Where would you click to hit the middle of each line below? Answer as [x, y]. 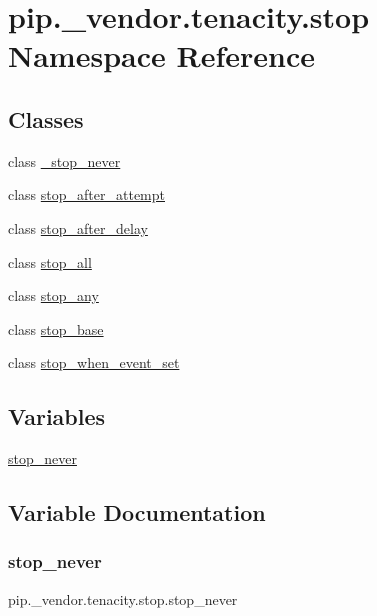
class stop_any [53, 295]
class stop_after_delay [78, 227]
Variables [57, 416]
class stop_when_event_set [94, 362]
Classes [46, 118]
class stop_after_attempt [86, 194]
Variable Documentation [137, 512]
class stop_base [56, 328]
